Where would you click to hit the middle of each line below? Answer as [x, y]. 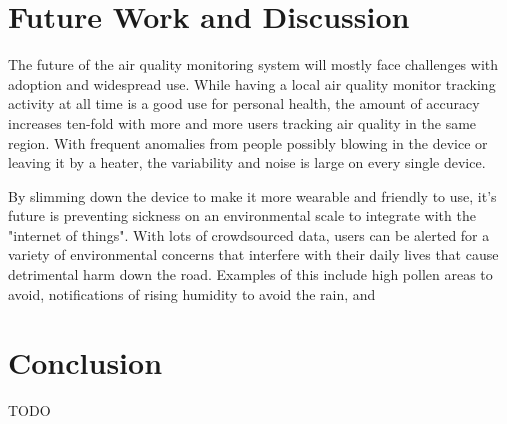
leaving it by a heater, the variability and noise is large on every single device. [247, 162]
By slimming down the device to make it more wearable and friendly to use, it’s [252, 195]
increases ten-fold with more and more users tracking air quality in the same [242, 122]
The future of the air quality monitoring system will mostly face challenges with [253, 64]
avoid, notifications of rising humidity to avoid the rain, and [192, 293]
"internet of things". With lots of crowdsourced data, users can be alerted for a [249, 234]
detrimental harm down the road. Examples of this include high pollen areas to [250, 274]
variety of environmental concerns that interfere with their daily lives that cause [253, 254]
